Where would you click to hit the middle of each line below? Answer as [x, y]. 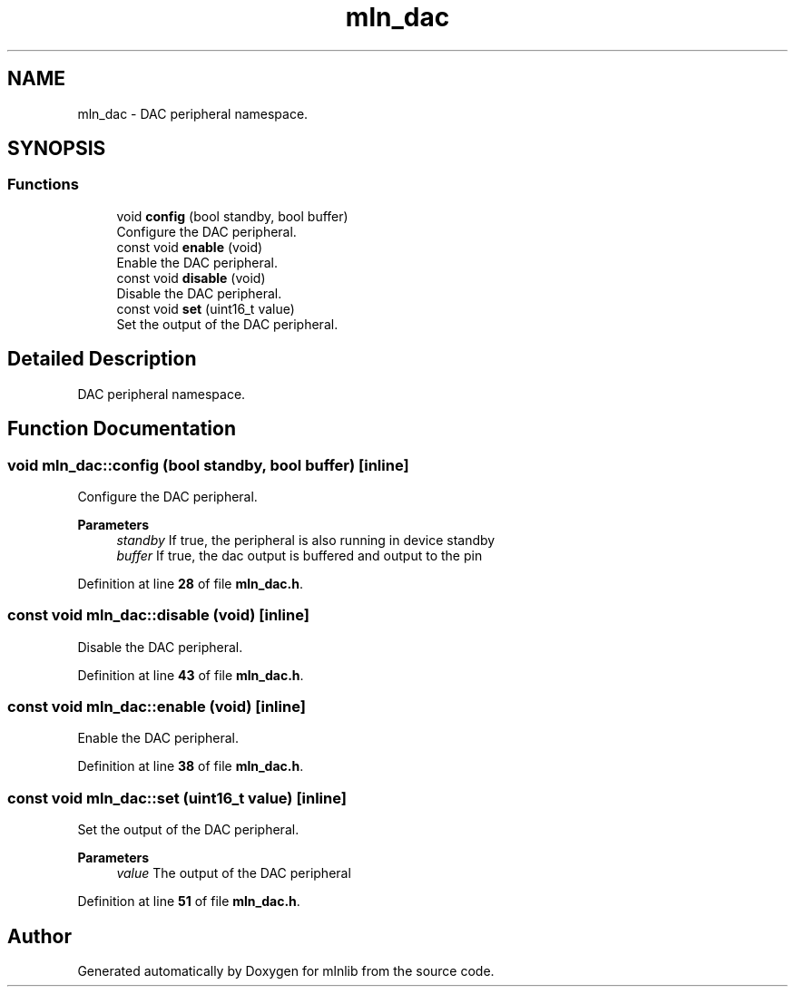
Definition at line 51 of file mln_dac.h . [189, 901]
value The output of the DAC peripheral [234, 873]
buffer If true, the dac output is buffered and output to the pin [299, 555]
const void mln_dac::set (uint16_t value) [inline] [177, 798]
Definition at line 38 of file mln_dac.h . [191, 766]
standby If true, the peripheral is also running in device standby [306, 540]
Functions [43, 185]
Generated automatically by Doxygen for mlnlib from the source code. [286, 970]
